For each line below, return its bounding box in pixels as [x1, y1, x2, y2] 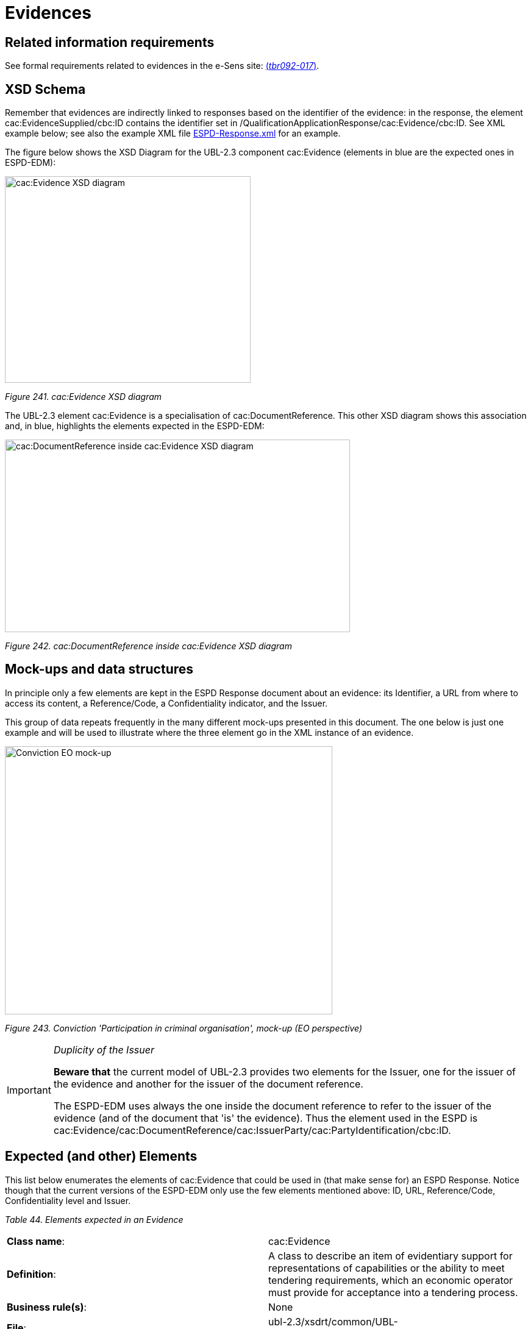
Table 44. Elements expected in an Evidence [5, 1214, 184, 1225]
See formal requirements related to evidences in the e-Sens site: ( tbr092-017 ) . [5, 60, 319, 71]
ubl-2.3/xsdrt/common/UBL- [268, 1315, 398, 1328]
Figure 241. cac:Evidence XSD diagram [5, 391, 162, 402]
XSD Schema [5, 81, 86, 97]
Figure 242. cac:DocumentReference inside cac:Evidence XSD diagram [5, 641, 292, 652]
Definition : [7, 1267, 56, 1280]
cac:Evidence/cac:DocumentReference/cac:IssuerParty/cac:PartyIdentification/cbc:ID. [53, 1124, 451, 1136]
